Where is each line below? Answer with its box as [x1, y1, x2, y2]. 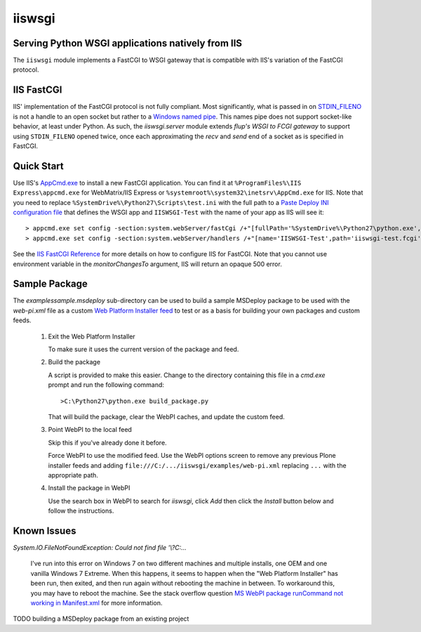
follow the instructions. [48, 506, 114, 515]
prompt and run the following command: [48, 381, 165, 389]
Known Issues [13, 525, 76, 536]
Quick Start [13, 160, 64, 172]
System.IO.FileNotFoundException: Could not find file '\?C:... [13, 544, 187, 552]
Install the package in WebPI [48, 484, 131, 492]
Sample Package [13, 278, 88, 290]
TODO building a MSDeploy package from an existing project [13, 614, 189, 623]
